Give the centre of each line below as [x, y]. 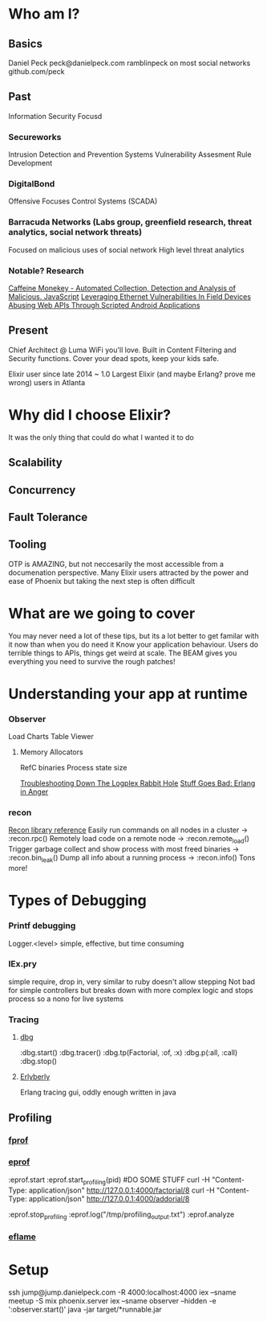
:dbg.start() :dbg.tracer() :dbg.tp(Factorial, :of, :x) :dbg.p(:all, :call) [129, 1053]
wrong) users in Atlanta [47, 382]
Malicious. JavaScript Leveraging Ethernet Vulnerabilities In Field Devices [129, 297]
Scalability [35, 463]
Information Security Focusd [55, 116]
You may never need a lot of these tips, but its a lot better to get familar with [133, 635]
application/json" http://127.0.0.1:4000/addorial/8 [109, 1198]
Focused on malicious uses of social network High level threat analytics [126, 249]
